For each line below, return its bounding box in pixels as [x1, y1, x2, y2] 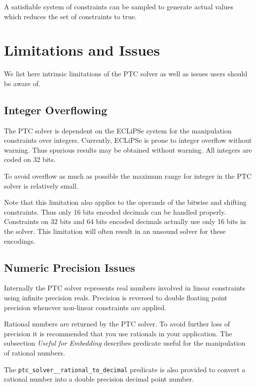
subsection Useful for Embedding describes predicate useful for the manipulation [4, 338, 246, 348]
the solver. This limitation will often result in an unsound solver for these [4, 226, 226, 236]
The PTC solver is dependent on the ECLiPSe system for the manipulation [4, 125, 232, 135]
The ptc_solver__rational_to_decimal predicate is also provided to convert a [4, 364, 246, 374]
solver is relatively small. [4, 180, 78, 191]
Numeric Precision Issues [4, 259, 135, 275]
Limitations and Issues [4, 40, 160, 60]
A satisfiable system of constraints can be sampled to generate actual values [4, 1, 233, 11]
